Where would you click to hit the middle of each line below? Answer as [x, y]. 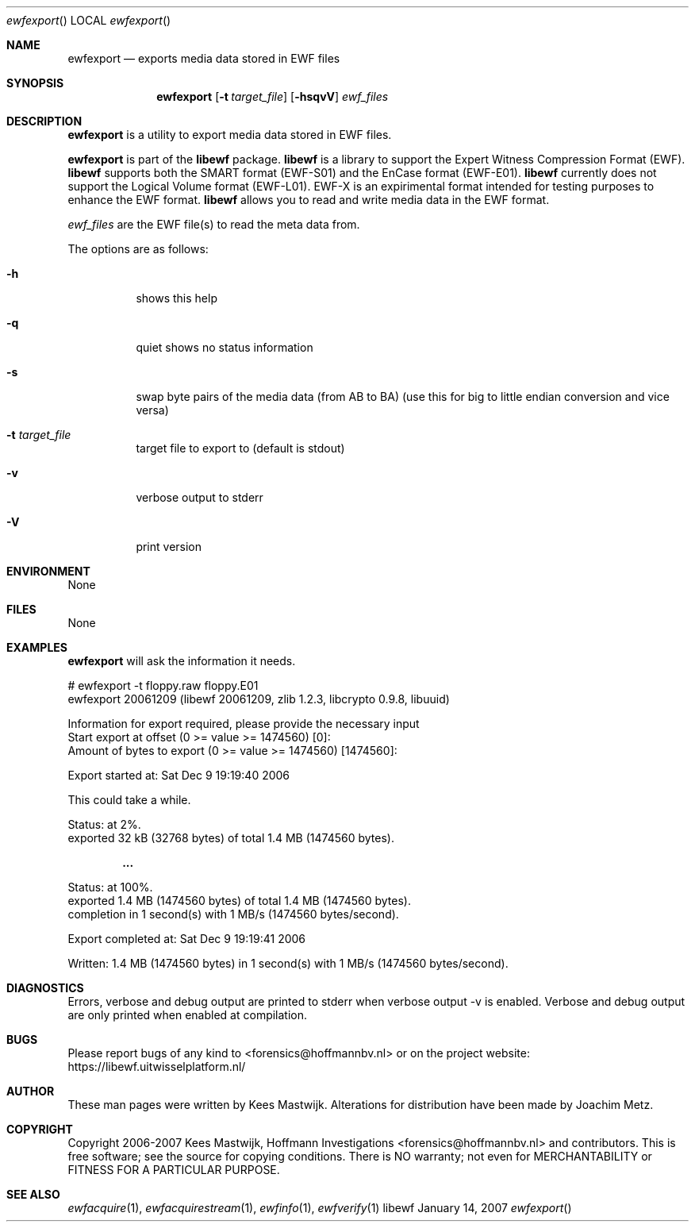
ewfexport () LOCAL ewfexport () [89, 20]
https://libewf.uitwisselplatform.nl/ [157, 1066]
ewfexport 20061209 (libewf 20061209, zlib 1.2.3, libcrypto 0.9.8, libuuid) [259, 699]
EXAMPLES [37, 647]
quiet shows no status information [225, 347]
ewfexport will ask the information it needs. [182, 661]
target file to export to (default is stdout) [240, 448]
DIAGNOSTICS [45, 988]
